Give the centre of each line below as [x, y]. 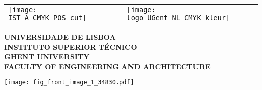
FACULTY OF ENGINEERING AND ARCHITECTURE [107, 66]
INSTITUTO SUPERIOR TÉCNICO [71, 47]
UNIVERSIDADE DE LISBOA [60, 37]
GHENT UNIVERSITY [47, 57]
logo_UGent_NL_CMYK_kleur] [178, 18]
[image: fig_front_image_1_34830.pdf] [69, 83]
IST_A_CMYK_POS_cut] [47, 18]
